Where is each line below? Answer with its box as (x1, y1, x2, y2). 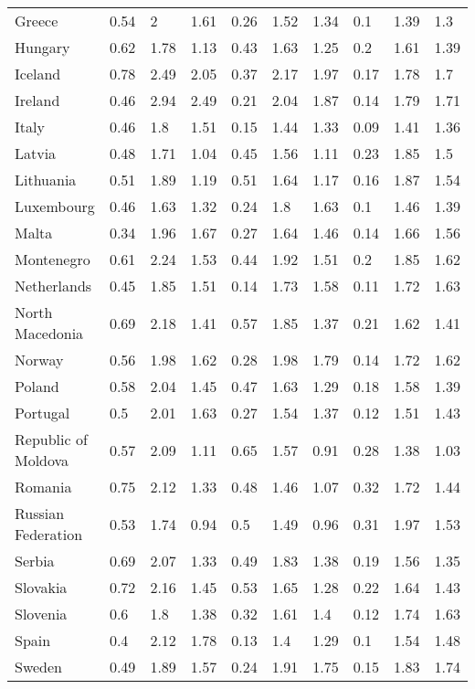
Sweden (15, 656, 63, 677)
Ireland (15, 90, 60, 111)
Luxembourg (15, 196, 95, 217)
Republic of (15, 429, 88, 450)
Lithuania (15, 169, 77, 190)
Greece (15, 10, 58, 31)
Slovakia (15, 577, 68, 598)
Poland (15, 376, 59, 397)
